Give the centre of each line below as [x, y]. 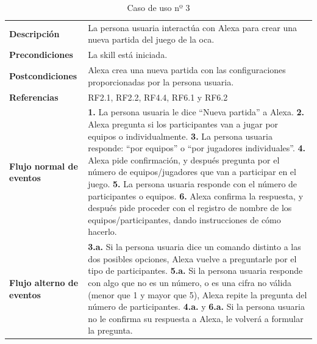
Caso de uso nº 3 [158, 7]
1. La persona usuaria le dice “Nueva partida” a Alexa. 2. [196, 112]
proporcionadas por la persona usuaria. [161, 81]
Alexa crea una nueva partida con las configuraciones [187, 70]
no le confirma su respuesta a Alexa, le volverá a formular [196, 318]
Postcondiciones [43, 75]
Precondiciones [41, 55]
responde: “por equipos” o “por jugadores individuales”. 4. [197, 148]
